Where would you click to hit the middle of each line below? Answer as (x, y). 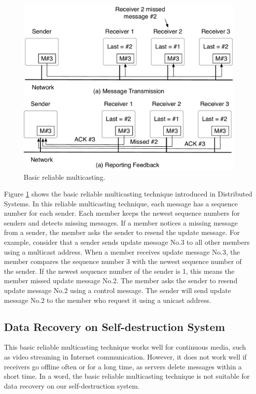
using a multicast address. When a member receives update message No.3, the (122, 251)
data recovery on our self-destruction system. (72, 385)
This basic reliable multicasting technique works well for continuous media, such (125, 347)
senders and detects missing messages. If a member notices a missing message (121, 222)
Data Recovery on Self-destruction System (115, 326)
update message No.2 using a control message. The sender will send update (118, 290)
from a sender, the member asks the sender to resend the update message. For (122, 232)
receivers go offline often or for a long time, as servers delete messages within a (123, 366)
